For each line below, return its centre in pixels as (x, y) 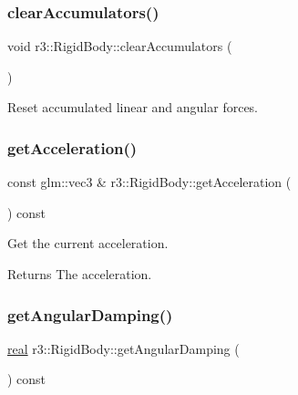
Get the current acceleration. (88, 243)
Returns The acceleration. (80, 274)
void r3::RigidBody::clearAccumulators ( (120, 46)
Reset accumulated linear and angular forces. (133, 107)
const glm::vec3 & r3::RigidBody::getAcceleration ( (149, 182)
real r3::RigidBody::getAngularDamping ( (123, 348)
